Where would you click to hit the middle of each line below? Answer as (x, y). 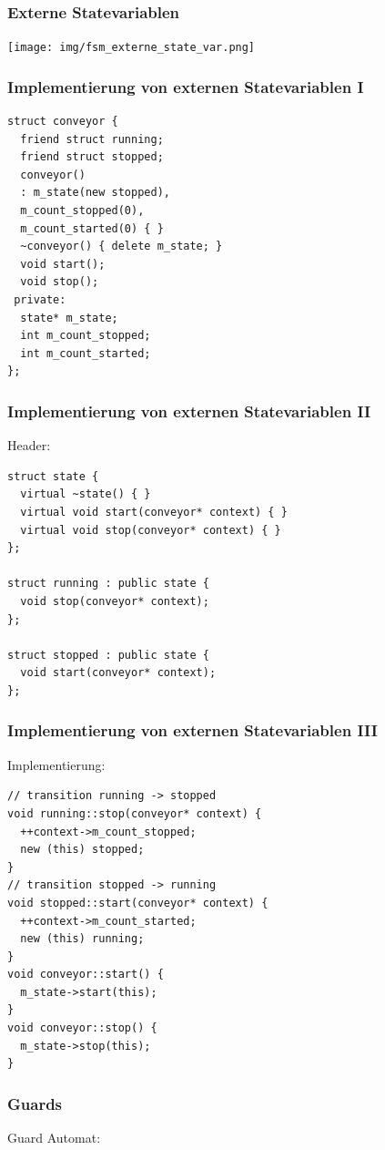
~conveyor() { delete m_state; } (122, 246)
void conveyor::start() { (86, 975)
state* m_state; (69, 318)
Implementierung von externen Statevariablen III (192, 730)
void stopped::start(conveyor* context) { (138, 903)
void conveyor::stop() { (82, 1028)
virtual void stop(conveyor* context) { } (151, 530)
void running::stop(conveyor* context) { (135, 813)
